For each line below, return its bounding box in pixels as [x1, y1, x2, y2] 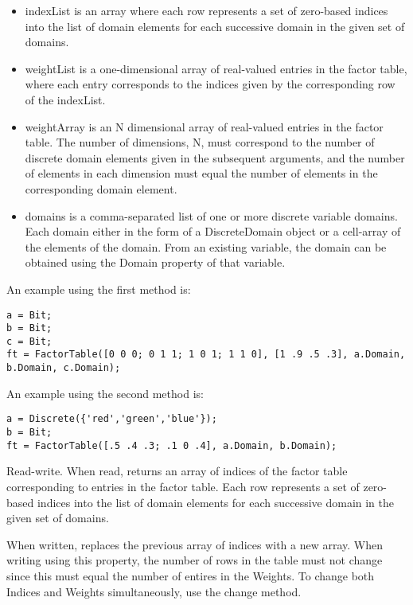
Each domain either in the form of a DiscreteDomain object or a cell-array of [25, 223, 401, 240]
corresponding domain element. [25, 180, 177, 197]
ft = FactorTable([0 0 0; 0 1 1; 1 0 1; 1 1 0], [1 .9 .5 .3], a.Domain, [6, 349, 406, 361]
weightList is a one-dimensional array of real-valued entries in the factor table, [25, 60, 407, 76]
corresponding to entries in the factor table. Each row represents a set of [6, 478, 360, 494]
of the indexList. [25, 91, 106, 107]
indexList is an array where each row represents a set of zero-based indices [25, 2, 388, 18]
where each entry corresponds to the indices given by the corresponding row [25, 76, 395, 92]
